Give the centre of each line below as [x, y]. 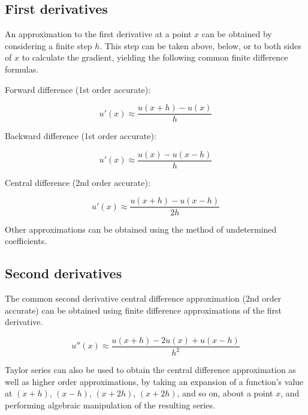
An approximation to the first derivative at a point [98, 34]
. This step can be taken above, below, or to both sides [200, 45]
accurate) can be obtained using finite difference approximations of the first [144, 310]
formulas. [22, 69]
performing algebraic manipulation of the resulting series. [110, 405]
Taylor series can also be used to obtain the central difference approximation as [150, 370]
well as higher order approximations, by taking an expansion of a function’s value [154, 381]
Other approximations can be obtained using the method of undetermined [141, 229]
